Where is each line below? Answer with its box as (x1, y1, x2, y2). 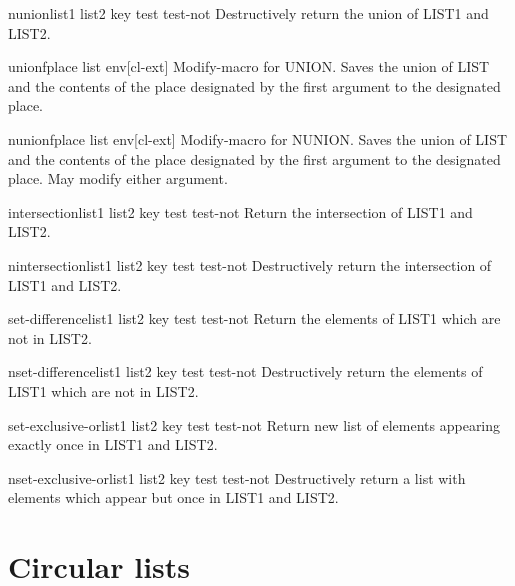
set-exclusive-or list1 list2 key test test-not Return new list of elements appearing (8, 414, 501, 435)
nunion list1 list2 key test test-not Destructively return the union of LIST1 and (8, 3, 489, 23)
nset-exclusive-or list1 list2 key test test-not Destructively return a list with (8, 467, 466, 488)
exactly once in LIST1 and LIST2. (8, 434, 218, 455)
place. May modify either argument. (8, 168, 228, 189)
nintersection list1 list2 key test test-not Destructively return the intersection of (8, 254, 492, 275)
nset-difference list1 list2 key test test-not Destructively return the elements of (8, 361, 483, 382)
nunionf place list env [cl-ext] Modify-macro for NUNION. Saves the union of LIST (8, 128, 508, 149)
